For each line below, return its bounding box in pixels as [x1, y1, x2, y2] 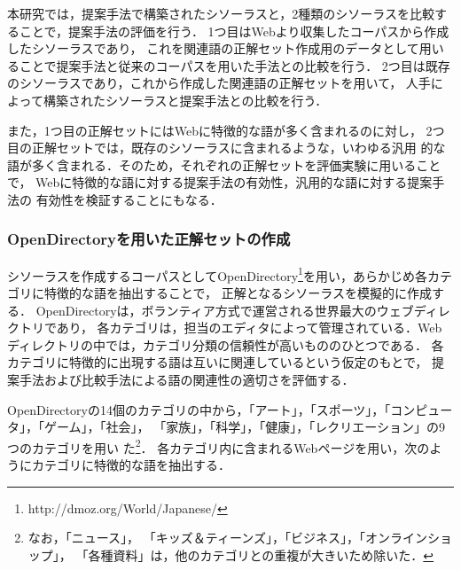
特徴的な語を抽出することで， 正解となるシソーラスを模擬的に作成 [43, 284, 432, 301]
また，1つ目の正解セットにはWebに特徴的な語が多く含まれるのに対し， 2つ [7, 121, 445, 139]
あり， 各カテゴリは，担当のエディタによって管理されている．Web [56, 318, 442, 337]
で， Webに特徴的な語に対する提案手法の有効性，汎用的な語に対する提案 [7, 173, 433, 191]
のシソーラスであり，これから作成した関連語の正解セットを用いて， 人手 [7, 74, 431, 92]
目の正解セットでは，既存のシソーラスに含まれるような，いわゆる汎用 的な [7, 138, 446, 157]
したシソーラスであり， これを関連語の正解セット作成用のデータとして [7, 39, 419, 58]
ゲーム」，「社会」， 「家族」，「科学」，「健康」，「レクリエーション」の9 [43, 418, 445, 436]
